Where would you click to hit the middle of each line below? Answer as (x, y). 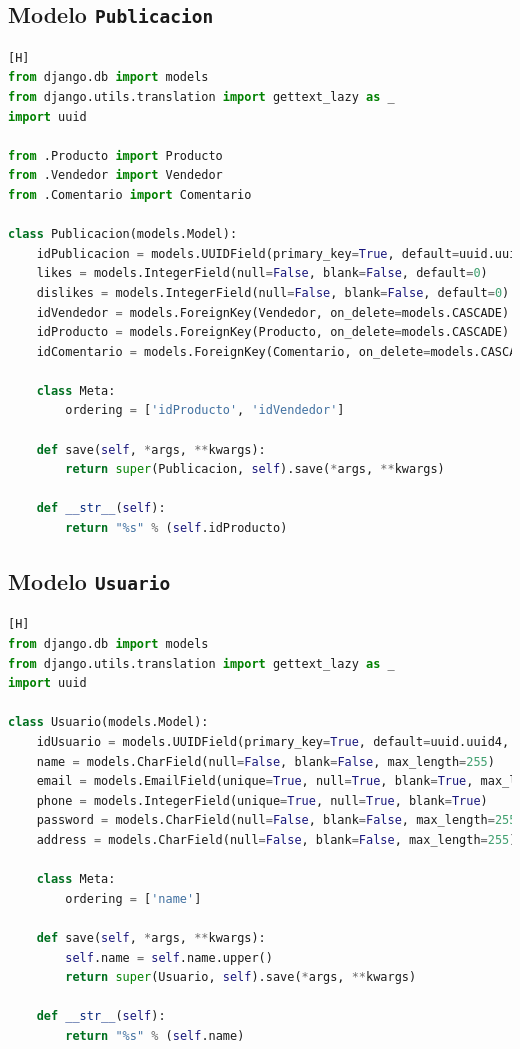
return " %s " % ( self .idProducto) (176, 528)
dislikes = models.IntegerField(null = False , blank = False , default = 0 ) (273, 292)
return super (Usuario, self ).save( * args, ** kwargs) (241, 977)
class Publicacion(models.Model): (123, 234)
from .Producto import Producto (115, 155)
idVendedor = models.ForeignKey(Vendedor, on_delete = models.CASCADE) (273, 312)
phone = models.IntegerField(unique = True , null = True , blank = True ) (262, 800)
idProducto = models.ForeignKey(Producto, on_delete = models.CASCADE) (273, 332)
